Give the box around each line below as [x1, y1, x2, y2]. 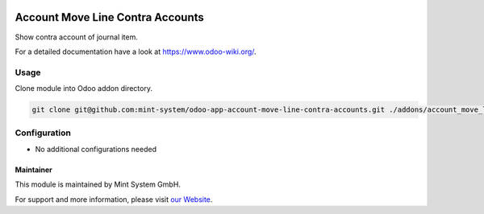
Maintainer [15, 165, 52, 175]
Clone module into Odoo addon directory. [15, 84, 153, 93]
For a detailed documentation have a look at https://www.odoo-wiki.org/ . [15, 47, 257, 56]
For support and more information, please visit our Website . [15, 194, 213, 204]
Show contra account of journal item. [15, 32, 139, 42]
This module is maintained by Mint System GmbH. [15, 179, 181, 189]
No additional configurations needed [35, 144, 157, 154]
